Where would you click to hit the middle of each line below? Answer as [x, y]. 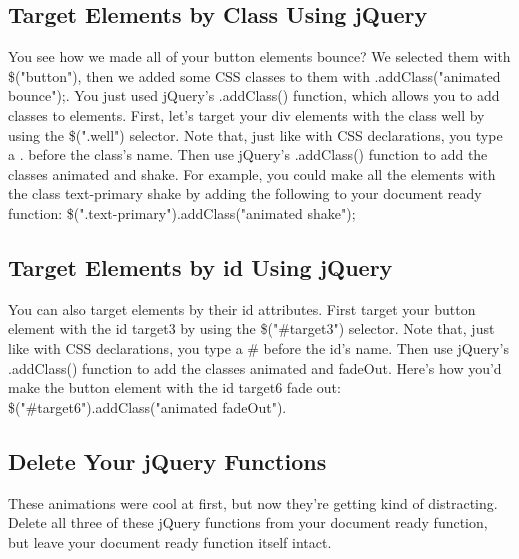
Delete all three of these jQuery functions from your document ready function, [248, 522]
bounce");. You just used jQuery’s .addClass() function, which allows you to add [254, 95]
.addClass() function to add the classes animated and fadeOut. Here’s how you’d [255, 367]
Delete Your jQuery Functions [167, 460]
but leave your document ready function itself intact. [170, 541]
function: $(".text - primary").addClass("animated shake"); [182, 212]
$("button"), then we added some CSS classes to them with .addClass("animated [254, 75]
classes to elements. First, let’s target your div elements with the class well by [246, 114]
